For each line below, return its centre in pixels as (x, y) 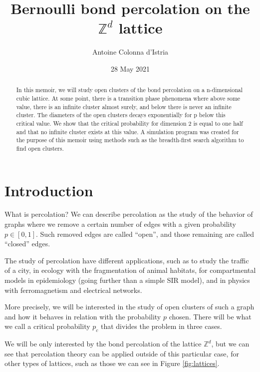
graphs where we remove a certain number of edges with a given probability (120, 224)
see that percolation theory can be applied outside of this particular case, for (122, 353)
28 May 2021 (130, 68)
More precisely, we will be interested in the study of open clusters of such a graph (130, 307)
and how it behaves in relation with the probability (83, 316)
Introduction (49, 190)
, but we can (230, 344)
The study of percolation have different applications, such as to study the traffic (127, 260)
